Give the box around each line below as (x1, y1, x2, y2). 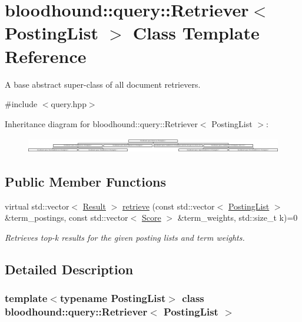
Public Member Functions (5, 172, 166, 190)
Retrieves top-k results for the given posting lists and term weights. (5, 231, 245, 243)
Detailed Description (5, 260, 134, 278)
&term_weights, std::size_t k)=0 (177, 211, 298, 224)
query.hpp (51, 98, 87, 110)
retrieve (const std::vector (122, 200, 215, 212)
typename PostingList (59, 291, 166, 306)
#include (5, 98, 38, 110)
